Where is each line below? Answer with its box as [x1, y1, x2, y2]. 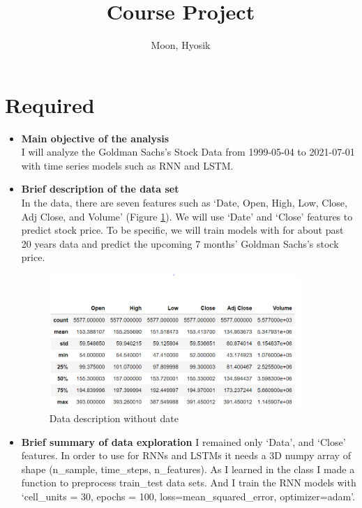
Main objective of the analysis [21, 130, 169, 145]
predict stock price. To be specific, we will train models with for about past [21, 223, 344, 237]
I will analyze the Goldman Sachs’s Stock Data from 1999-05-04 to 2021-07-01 [21, 144, 355, 159]
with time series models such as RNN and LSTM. [21, 158, 234, 172]
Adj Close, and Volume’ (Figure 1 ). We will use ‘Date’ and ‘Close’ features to [21, 209, 353, 223]
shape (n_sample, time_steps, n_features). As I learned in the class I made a [21, 461, 355, 476]
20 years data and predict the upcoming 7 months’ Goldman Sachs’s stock [21, 236, 339, 251]
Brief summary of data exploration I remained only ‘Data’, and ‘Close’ [21, 434, 346, 449]
